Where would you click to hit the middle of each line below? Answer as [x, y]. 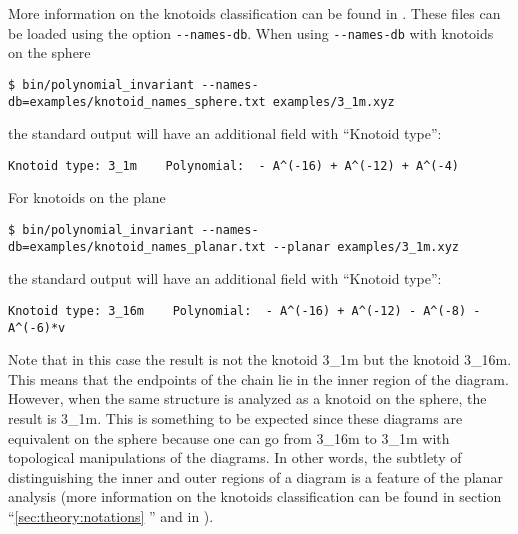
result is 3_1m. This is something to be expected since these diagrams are [235, 418]
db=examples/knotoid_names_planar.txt [137, 246]
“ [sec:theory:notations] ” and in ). [111, 515]
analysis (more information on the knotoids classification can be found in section [255, 496]
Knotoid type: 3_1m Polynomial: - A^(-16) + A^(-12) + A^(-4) [234, 165]
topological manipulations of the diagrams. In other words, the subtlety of [235, 457]
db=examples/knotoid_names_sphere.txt [137, 101]
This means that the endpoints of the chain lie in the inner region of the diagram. [258, 378]
